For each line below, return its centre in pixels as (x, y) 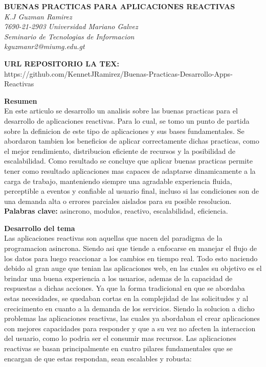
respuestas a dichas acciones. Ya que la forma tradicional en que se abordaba (125, 288)
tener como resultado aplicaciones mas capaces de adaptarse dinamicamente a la (130, 170)
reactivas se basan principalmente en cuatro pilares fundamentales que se (118, 348)
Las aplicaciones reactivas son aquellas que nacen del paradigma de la (113, 238)
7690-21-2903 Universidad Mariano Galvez (71, 26)
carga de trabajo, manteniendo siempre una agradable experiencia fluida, (118, 181)
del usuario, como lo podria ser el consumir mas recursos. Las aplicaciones (120, 338)
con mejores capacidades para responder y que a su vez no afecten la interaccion (130, 328)
